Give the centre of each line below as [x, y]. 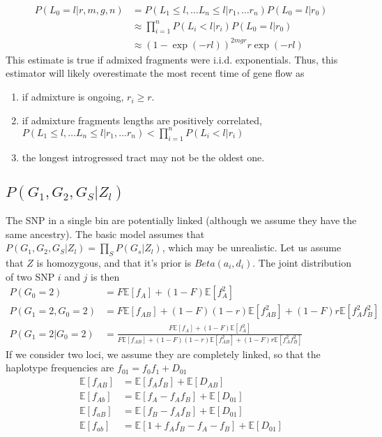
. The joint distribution [302, 262]
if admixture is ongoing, [73, 97]
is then [105, 276]
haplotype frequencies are [60, 368]
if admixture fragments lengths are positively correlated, [142, 120]
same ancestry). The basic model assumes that [105, 234]
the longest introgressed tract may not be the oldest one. [143, 157]
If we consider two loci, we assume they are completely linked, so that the [163, 354]
